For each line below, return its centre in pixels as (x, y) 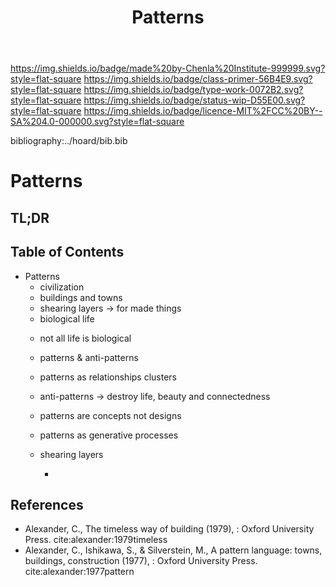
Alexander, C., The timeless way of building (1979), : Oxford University (169, 529)
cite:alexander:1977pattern (79, 572)
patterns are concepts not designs (110, 415)
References (47, 504)
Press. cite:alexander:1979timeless (96, 540)
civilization (62, 287)
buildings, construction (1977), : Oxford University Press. (141, 561)
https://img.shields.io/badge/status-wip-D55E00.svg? (194, 100)
